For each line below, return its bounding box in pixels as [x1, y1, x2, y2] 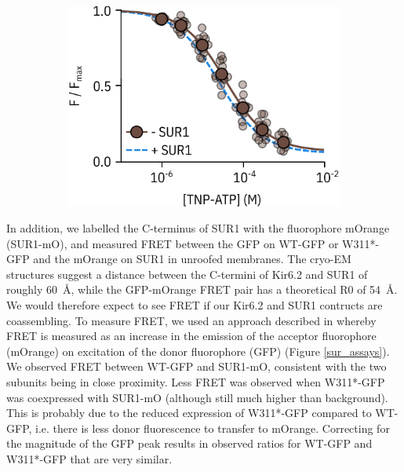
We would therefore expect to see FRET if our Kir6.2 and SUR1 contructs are [6, 297, 383, 313]
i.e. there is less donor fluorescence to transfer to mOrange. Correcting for [35, 419, 390, 436]
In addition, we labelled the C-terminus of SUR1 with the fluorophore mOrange [6, 220, 390, 236]
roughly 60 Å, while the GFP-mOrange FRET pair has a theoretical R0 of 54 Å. [6, 281, 398, 298]
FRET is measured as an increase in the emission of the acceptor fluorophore [6, 327, 377, 344]
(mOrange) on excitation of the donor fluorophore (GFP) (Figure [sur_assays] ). [6, 342, 390, 359]
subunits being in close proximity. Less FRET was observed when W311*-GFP [6, 374, 385, 390]
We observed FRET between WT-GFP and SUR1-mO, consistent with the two [6, 358, 387, 375]
